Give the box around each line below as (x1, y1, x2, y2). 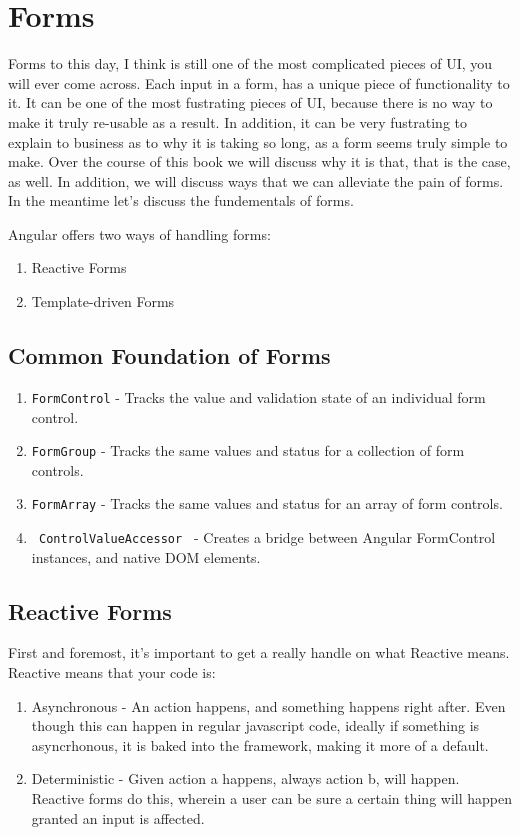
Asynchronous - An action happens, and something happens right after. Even (31, 695, 506, 716)
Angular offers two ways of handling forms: (8, 223, 271, 244)
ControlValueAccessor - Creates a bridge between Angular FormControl (38, 527, 496, 548)
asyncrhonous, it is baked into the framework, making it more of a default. (31, 734, 489, 755)
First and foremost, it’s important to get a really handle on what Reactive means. (8, 642, 510, 663)
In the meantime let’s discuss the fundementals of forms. (8, 190, 354, 211)
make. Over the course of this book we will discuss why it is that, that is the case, (8, 151, 511, 172)
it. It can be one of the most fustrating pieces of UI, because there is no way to (8, 92, 493, 113)
